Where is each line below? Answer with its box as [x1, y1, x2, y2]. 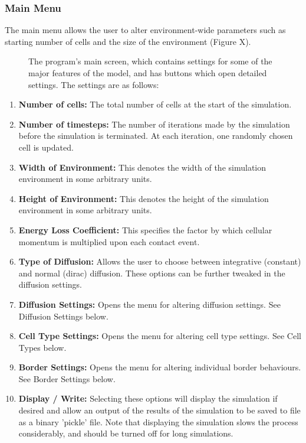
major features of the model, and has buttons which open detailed [28, 67, 267, 79]
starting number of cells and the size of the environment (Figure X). [5, 35, 251, 47]
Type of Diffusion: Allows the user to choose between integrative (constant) [18, 255, 301, 268]
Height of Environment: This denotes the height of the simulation [18, 192, 269, 204]
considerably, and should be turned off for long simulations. [18, 427, 233, 439]
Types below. [18, 341, 67, 353]
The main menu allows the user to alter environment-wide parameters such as [5, 24, 286, 36]
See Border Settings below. [18, 372, 116, 385]
